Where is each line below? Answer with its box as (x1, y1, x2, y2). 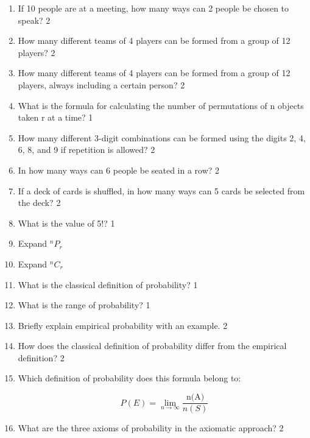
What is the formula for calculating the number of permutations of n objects (18, 99, 304, 111)
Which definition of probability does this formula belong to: (18, 372, 241, 384)
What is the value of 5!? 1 (18, 216, 115, 229)
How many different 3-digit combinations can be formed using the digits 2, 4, (18, 131, 306, 144)
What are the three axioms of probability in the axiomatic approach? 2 (18, 422, 284, 434)
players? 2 (18, 46, 55, 58)
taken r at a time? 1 (18, 111, 93, 124)
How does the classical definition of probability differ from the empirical (18, 339, 287, 352)
